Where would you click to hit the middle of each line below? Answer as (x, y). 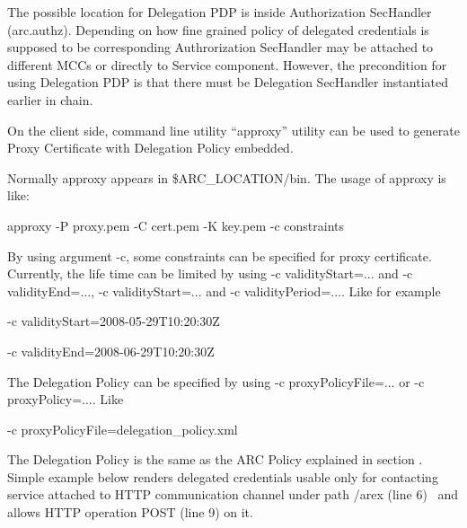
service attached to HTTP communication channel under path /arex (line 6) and (233, 494)
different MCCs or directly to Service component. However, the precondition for (227, 64)
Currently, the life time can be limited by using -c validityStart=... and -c (210, 273)
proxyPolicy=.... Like (66, 399)
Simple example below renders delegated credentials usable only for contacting (223, 476)
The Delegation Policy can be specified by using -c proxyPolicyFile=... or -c (216, 381)
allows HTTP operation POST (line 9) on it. (130, 512)
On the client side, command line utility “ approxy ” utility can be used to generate (233, 130)
